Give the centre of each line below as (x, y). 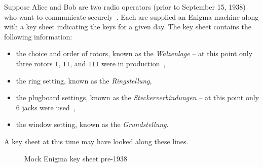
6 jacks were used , (46, 107)
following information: (38, 36)
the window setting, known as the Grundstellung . (92, 124)
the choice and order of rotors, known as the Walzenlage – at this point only (134, 53)
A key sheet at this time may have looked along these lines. (96, 141)
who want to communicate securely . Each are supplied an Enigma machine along (131, 16)
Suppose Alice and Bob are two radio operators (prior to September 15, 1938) (125, 7)
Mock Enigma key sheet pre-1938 (76, 158)
